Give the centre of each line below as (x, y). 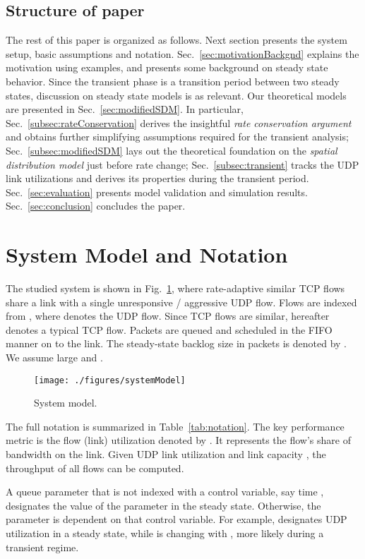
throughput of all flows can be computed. (95, 468)
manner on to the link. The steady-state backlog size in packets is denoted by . (176, 343)
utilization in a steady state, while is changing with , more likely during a (165, 533)
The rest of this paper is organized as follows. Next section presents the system (176, 40)
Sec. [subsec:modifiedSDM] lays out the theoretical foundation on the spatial (172, 150)
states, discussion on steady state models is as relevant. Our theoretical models (176, 95)
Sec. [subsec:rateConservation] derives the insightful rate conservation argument (179, 122)
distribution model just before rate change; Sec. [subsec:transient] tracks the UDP (182, 164)
